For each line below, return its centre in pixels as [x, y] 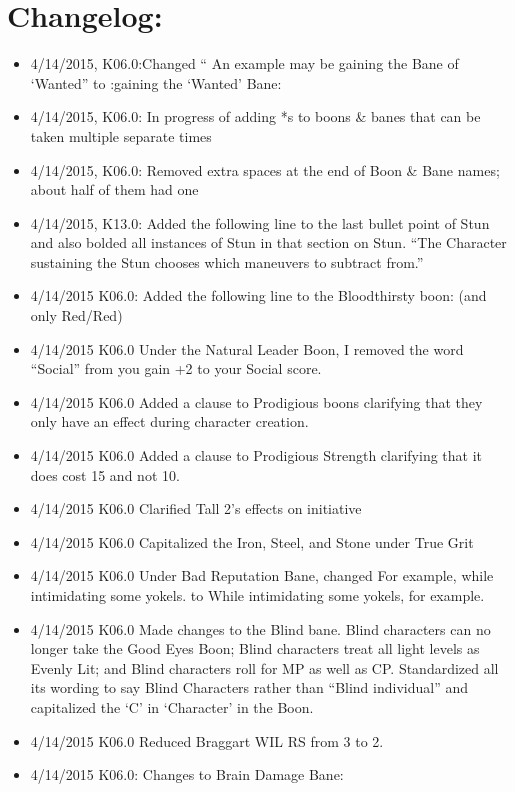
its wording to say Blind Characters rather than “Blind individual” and [249, 687]
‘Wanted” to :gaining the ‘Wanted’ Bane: [156, 82]
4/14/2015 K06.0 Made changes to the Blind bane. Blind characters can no [260, 628]
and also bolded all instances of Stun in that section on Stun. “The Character [268, 242]
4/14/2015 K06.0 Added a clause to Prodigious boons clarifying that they [256, 401]
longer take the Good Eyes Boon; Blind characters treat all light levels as [255, 648]
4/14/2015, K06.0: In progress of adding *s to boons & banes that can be [255, 116]
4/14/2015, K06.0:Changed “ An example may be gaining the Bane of [244, 63]
